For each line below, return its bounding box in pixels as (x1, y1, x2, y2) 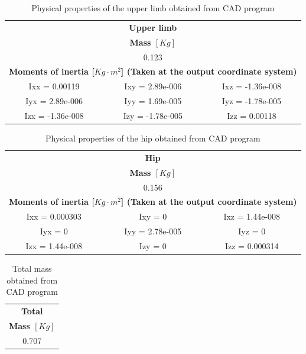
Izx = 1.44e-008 (25, 239, 83, 252)
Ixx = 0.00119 (28, 80, 80, 92)
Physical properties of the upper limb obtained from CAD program (31, 2, 275, 14)
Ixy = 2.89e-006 (124, 80, 182, 92)
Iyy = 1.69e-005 (124, 95, 182, 107)
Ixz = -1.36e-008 (222, 80, 282, 92)
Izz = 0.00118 (227, 109, 276, 121)
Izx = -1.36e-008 (24, 109, 84, 121)
